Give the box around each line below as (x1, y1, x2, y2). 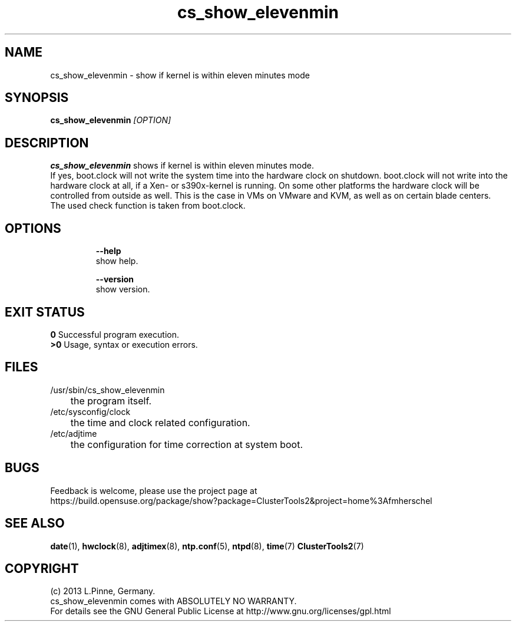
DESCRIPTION (5, 135, 89, 150)
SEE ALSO (5, 516, 65, 531)
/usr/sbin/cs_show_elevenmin (50, 384, 165, 395)
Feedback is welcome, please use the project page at (50, 485, 257, 496)
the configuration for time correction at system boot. (70, 438, 303, 450)
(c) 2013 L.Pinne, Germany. (50, 586, 156, 597)
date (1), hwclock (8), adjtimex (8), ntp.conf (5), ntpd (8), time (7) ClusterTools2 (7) (50, 541, 364, 551)
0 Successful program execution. (50, 329, 179, 340)
